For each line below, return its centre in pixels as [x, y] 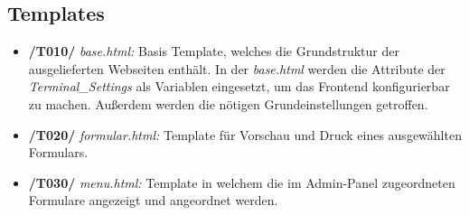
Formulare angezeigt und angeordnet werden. [153, 200]
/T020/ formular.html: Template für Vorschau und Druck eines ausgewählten [245, 134]
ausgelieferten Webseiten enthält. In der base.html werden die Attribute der [237, 68]
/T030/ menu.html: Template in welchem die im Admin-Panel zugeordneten [242, 182]
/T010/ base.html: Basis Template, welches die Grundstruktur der [214, 51]
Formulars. [58, 152]
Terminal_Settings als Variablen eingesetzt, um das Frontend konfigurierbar [239, 86]
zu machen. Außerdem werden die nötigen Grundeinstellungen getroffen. [228, 103]
